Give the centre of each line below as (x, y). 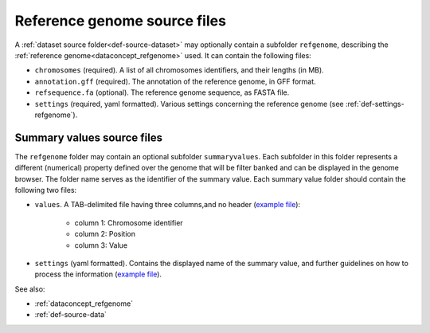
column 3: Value (101, 245)
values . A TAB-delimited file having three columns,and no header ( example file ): (168, 205)
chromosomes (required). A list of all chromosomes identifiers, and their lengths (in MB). (179, 70)
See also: (30, 289)
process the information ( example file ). (98, 274)
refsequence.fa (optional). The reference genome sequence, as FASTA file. (162, 92)
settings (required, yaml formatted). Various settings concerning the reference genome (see (189, 104)
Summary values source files (89, 137)
